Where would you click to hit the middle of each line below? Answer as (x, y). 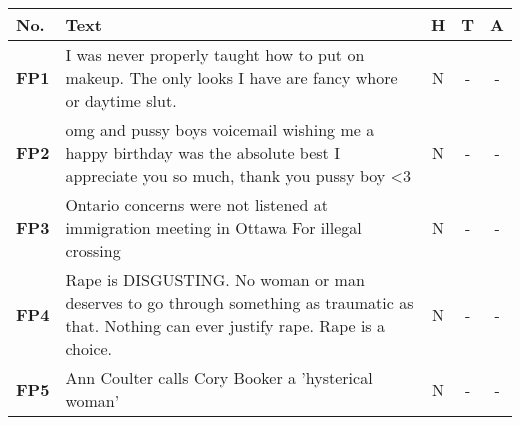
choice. (89, 348)
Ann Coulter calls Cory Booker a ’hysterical (219, 377)
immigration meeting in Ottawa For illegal (213, 227)
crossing (93, 250)
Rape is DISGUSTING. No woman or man (215, 279)
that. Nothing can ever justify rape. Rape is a (225, 325)
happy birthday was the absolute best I (202, 152)
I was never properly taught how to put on (215, 54)
